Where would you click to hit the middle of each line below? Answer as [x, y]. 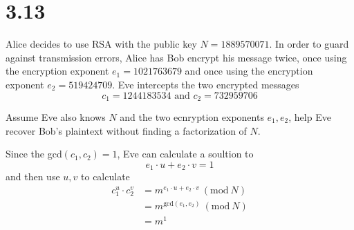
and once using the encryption [249, 71]
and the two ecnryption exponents [192, 116]
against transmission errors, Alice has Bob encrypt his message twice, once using [176, 57]
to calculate [105, 176]
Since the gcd [34, 154]
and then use [33, 176]
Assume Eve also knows [56, 116]
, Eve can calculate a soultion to [185, 154]
